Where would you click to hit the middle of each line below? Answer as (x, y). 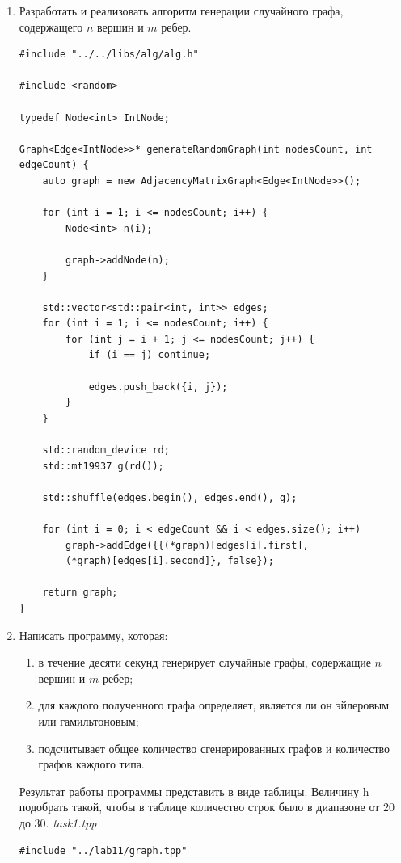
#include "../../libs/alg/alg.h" (109, 55)
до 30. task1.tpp (58, 822)
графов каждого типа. (91, 764)
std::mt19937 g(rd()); (103, 466)
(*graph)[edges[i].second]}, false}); (170, 561)
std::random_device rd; (106, 450)
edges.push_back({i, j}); (158, 387)
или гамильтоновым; (89, 720)
